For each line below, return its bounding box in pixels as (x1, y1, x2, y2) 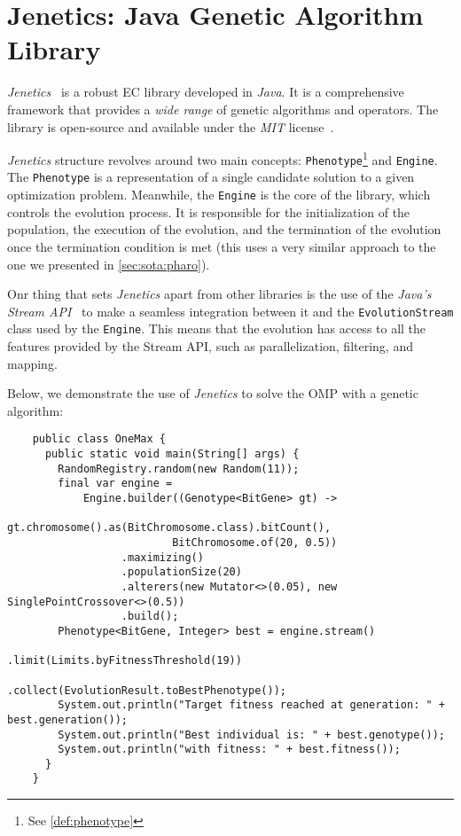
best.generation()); (7, 713, 129, 726)
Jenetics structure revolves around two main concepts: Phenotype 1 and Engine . (7, 148, 438, 168)
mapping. (7, 354, 58, 372)
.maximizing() (121, 551, 204, 564)
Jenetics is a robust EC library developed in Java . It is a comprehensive (7, 82, 404, 101)
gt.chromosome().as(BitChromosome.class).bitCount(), (7, 521, 332, 535)
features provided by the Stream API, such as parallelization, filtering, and (7, 337, 413, 355)
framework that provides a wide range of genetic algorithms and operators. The (7, 99, 439, 118)
